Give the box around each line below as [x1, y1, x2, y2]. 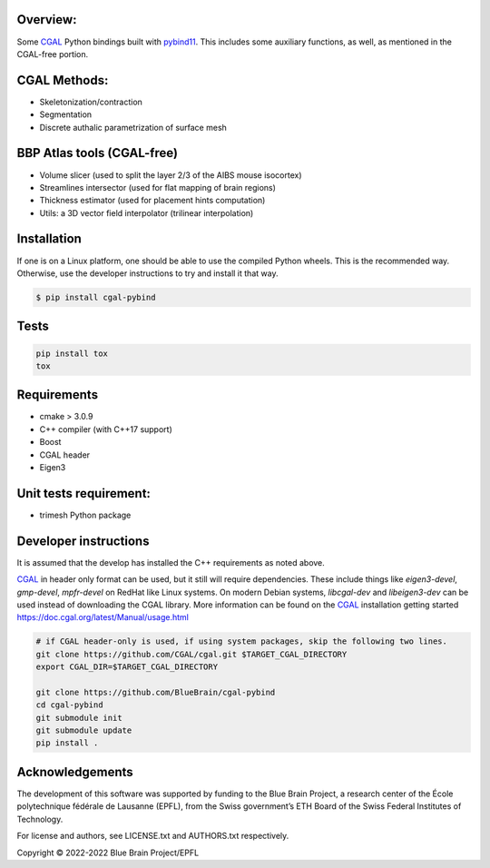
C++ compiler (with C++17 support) [39, 423, 172, 435]
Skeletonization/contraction [39, 96, 142, 107]
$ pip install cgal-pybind [35, 291, 156, 302]
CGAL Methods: [16, 73, 109, 88]
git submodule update [35, 725, 132, 735]
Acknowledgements [16, 764, 133, 780]
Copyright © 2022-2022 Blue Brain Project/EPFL [16, 847, 200, 858]
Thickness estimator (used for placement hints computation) [39, 195, 266, 206]
